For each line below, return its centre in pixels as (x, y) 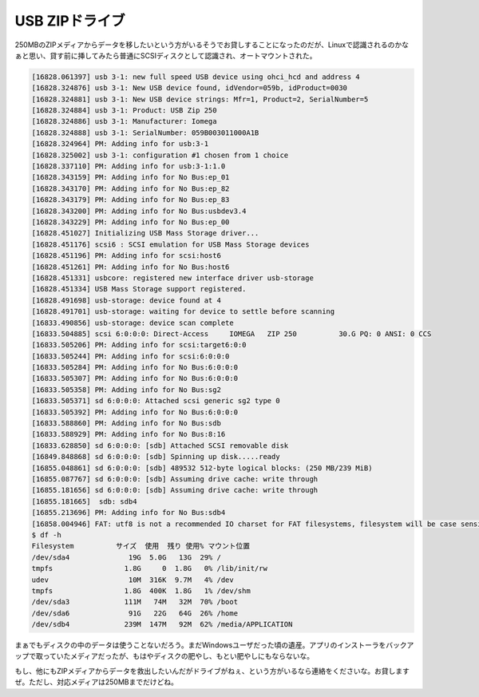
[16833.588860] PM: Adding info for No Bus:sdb (126, 424)
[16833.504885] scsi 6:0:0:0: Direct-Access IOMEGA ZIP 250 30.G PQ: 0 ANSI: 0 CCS (232, 334)
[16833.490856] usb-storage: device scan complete (133, 323)
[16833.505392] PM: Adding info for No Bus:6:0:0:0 (135, 412)
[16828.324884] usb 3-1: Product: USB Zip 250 (124, 111)
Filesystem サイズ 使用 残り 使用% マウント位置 (141, 546)
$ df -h (46, 535)
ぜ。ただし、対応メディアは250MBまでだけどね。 (97, 682)
